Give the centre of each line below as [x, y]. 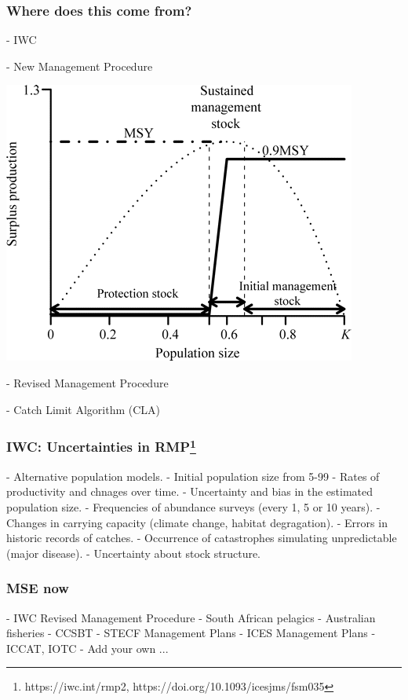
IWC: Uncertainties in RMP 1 [101, 446]
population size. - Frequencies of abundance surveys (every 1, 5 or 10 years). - [193, 507]
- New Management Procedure [80, 66]
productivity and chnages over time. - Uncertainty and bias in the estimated [190, 491]
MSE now [38, 588]
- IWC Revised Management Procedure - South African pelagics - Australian [191, 617]
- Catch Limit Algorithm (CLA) [84, 409]
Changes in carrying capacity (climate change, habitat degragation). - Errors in [197, 522]
